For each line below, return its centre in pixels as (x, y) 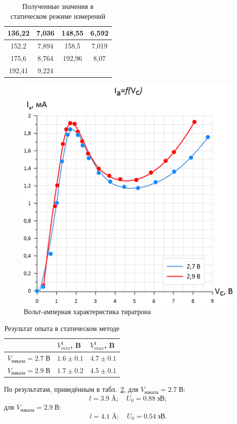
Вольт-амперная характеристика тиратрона (87, 311)
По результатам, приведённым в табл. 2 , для (71, 389)
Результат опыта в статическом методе (62, 328)
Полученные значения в (58, 6)
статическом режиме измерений (58, 16)
